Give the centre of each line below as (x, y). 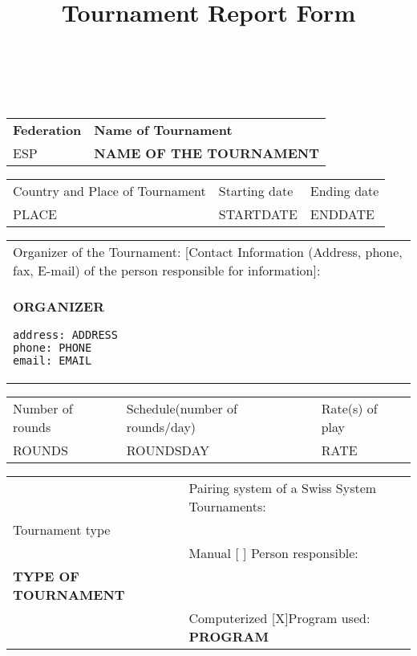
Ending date (344, 190)
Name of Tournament (163, 129)
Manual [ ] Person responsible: (273, 552)
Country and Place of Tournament (109, 190)
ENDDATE (342, 214)
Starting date (256, 190)
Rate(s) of (349, 408)
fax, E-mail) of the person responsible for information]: (167, 270)
